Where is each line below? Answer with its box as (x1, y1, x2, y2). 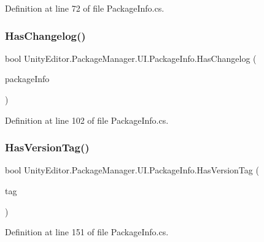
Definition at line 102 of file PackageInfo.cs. (5, 113, 169, 126)
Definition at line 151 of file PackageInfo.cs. (5, 225, 169, 238)
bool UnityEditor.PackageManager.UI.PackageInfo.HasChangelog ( (5, 51, 257, 64)
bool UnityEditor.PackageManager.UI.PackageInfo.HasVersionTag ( (5, 164, 259, 176)
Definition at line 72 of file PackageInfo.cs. (5, 2, 165, 14)
